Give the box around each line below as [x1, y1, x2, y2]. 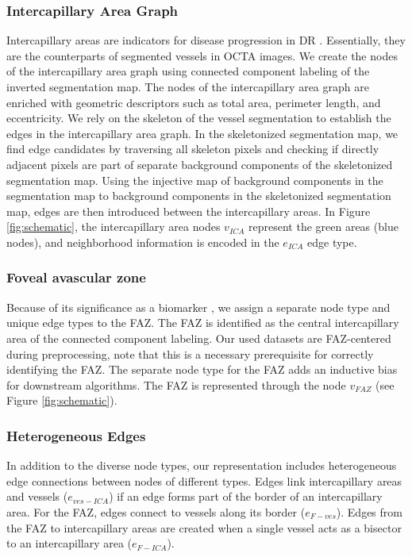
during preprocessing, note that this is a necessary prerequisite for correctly [6, 345, 374, 362]
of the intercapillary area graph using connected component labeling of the [6, 63, 370, 79]
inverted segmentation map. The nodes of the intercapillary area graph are [6, 79, 369, 94]
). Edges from [336, 503, 402, 520]
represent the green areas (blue [248, 218, 399, 235]
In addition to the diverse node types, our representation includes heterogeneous [6, 457, 397, 474]
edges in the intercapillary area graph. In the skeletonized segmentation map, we [6, 125, 399, 141]
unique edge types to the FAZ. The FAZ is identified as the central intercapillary [6, 314, 399, 331]
